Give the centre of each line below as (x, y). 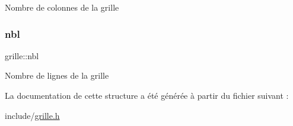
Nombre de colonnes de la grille (62, 7)
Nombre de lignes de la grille (57, 75)
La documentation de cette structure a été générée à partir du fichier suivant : (147, 95)
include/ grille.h (32, 115)
